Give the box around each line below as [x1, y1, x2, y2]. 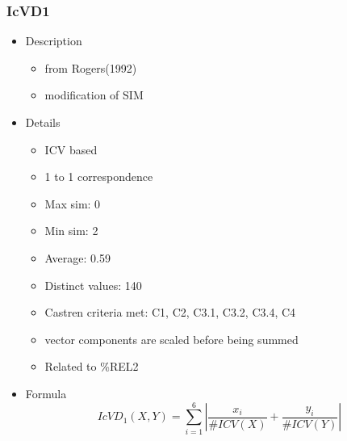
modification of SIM [44, 86, 144, 103]
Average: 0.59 [44, 249, 111, 266]
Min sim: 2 [44, 222, 98, 239]
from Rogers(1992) [44, 59, 137, 76]
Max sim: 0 [44, 195, 101, 212]
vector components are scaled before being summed [44, 330, 299, 347]
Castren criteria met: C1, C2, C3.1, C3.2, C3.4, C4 [44, 304, 296, 321]
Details [25, 114, 61, 130]
